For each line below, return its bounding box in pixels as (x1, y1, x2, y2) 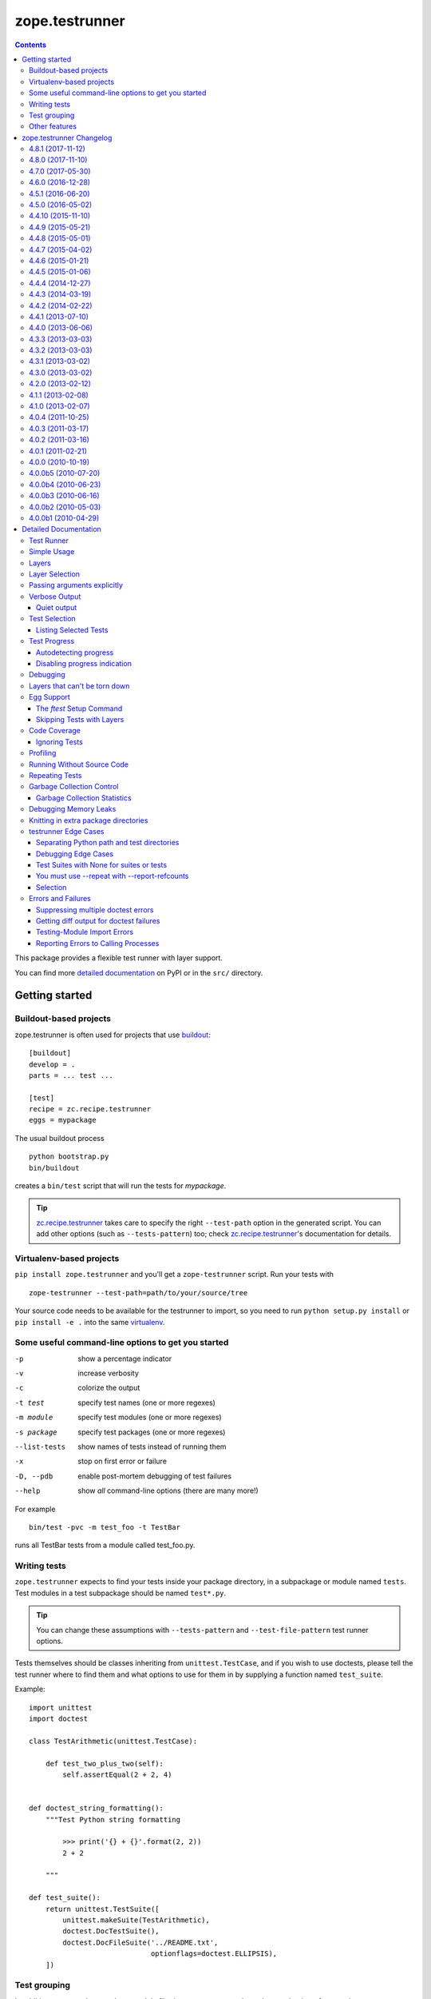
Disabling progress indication (36, 659, 132, 668)
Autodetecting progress (36, 648, 114, 657)
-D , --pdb (14, 1471, 53, 1481)
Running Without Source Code (29, 760, 129, 769)
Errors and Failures (29, 894, 92, 904)
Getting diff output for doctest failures (36, 916, 160, 926)
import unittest (29, 1703, 93, 1712)
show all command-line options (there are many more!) (77, 1486, 259, 1495)
